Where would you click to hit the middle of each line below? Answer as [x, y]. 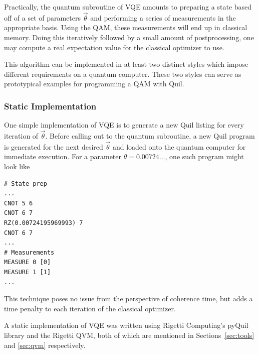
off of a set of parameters [43, 17]
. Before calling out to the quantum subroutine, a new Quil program [150, 136]
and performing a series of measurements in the [163, 17]
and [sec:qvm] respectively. [45, 345]
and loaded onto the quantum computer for [179, 146]
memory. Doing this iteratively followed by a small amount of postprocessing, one [129, 37]
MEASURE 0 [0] [28, 262]
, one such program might [204, 156]
